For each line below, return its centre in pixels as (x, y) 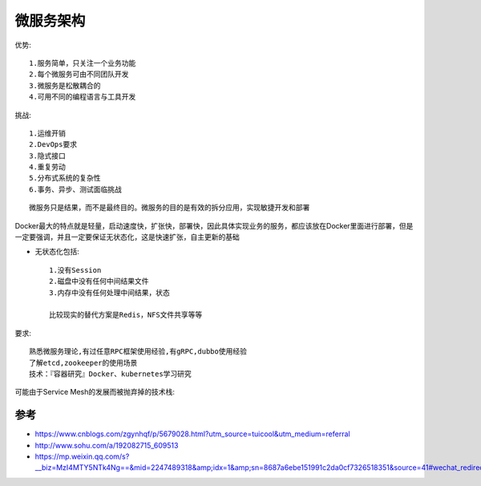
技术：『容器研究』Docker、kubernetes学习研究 (110, 374)
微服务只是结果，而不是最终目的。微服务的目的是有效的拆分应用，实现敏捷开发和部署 (170, 208)
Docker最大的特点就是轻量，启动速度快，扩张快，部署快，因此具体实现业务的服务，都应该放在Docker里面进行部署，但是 (214, 225)
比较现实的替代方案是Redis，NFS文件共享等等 (126, 315)
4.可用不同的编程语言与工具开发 (83, 97)
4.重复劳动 (47, 167)
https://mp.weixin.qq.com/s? (82, 456)
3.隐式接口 (47, 156)
